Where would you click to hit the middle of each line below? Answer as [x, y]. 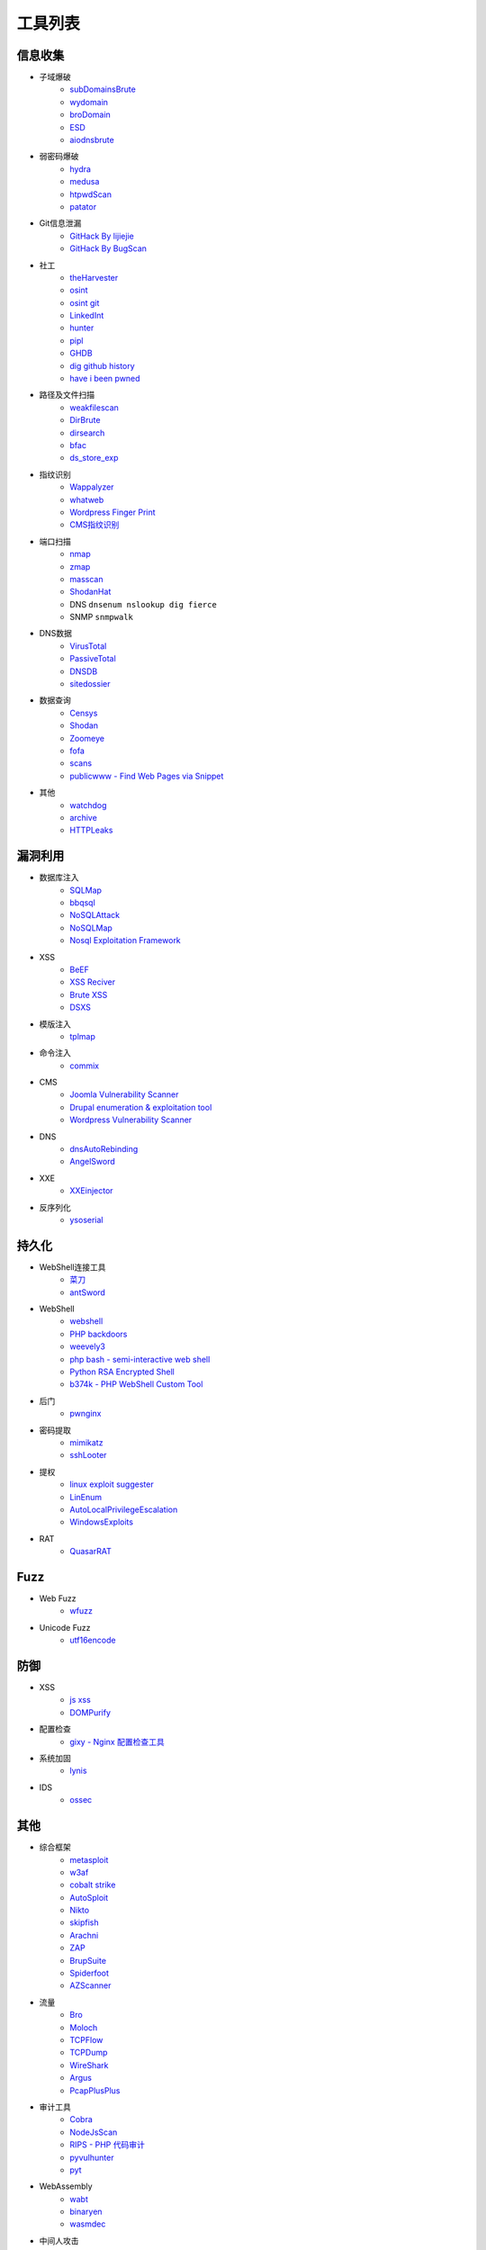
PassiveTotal [93, 659]
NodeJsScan [94, 2132]
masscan [86, 579]
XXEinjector [91, 1191]
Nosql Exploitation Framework [126, 940]
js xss [81, 1700]
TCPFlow [86, 2039]
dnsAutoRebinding [104, 1149]
